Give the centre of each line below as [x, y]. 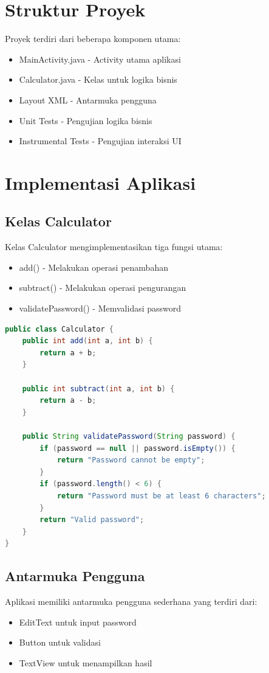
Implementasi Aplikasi [100, 182]
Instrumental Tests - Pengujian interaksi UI [100, 141]
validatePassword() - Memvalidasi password [100, 308]
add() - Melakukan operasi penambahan [94, 267]
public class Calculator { [59, 329]
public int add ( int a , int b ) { [87, 341]
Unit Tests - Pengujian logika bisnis [86, 120]
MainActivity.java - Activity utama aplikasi [100, 59]
